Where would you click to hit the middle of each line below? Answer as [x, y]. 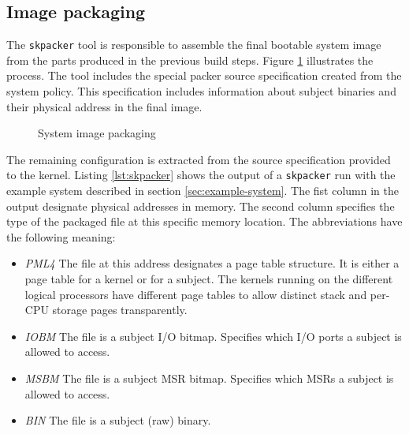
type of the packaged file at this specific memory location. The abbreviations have [204, 221]
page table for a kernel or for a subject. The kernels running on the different [209, 279]
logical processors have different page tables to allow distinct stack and [196, 294]
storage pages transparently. [120, 310]
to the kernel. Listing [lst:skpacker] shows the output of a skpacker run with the [201, 175]
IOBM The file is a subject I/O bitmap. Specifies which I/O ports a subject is [213, 336]
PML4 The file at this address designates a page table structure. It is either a [212, 263]
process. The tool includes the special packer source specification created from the [204, 75]
